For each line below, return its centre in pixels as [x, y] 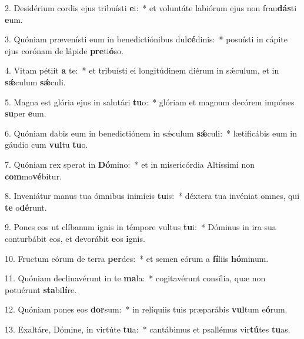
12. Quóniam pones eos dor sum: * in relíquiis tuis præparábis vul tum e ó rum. [146, 309]
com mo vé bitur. [34, 176]
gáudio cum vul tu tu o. [46, 144]
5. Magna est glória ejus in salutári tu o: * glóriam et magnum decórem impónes [150, 102]
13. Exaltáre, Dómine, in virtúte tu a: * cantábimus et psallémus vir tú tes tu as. [148, 329]
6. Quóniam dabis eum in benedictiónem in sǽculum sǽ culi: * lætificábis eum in [151, 133]
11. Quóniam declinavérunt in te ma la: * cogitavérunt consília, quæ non [135, 278]
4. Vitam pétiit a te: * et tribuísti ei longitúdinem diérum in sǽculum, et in [142, 70]
